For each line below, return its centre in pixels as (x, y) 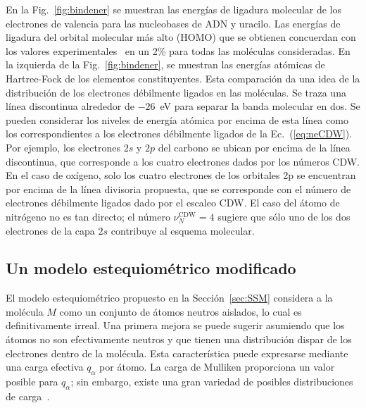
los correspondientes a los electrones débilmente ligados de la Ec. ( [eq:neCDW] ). (179, 134)
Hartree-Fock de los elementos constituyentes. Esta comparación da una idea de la (183, 78)
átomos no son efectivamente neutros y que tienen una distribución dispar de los (179, 339)
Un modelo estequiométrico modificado (151, 268)
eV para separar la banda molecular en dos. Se (260, 106)
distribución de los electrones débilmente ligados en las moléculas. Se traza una (176, 92)
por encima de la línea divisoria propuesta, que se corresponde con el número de (178, 188)
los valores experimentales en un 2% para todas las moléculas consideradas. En (178, 50)
